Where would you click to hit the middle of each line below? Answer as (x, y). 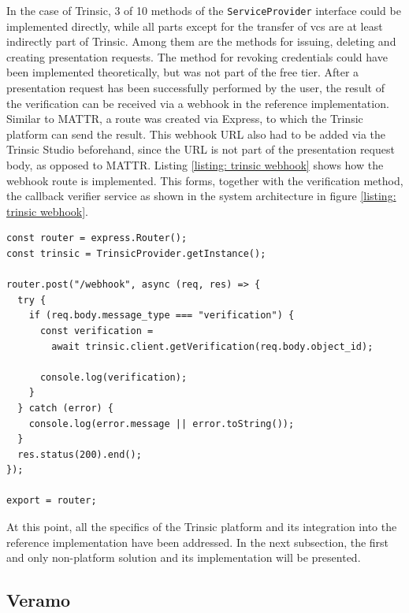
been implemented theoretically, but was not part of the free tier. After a (183, 72)
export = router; (52, 501)
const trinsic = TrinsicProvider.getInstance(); (136, 253)
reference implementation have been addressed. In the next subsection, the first (198, 542)
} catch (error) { (66, 408)
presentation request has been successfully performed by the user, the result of (195, 88)
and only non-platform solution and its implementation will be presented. (184, 557)
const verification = (97, 331)
